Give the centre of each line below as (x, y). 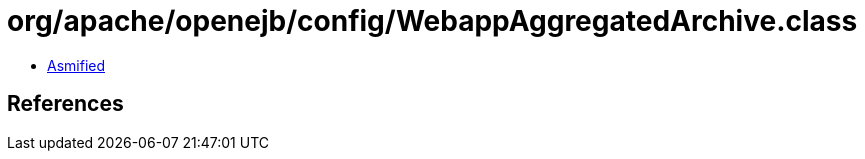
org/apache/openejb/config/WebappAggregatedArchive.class (432, 21)
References (65, 104)
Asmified (76, 65)
